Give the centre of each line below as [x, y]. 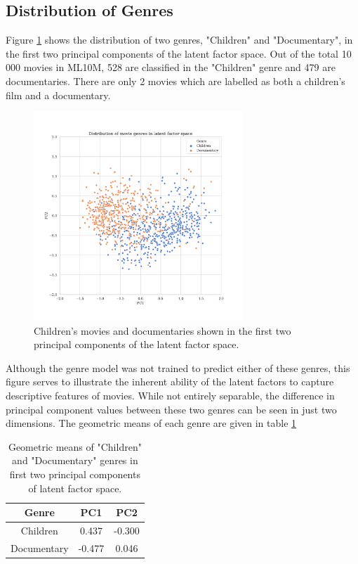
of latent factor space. [75, 488]
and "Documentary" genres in [75, 460]
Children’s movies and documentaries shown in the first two [163, 330]
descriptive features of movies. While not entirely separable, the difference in [170, 395]
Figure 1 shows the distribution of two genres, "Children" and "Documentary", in [179, 40]
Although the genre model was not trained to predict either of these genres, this [178, 367]
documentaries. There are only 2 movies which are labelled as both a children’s [175, 81]
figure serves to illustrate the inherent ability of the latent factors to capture [170, 382]
